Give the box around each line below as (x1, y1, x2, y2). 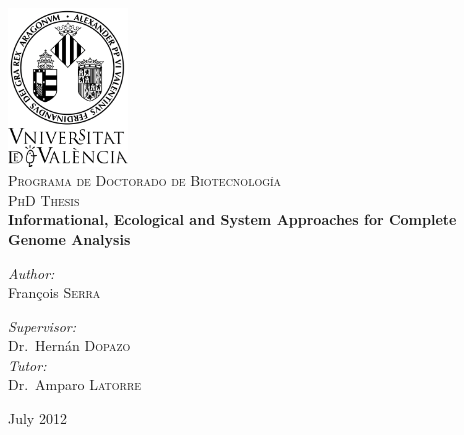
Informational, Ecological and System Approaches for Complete (8, 209, 457, 230)
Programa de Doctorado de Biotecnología (8, 170, 282, 191)
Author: (8, 262, 55, 283)
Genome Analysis (8, 228, 131, 249)
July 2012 (8, 408, 67, 429)
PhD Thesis (8, 189, 80, 210)
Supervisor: (8, 315, 76, 336)
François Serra (8, 282, 101, 303)
